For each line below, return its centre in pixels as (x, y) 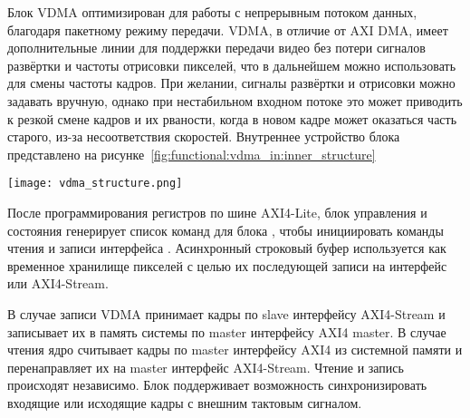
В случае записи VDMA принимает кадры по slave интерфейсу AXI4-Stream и (226, 313)
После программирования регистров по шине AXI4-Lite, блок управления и (217, 212)
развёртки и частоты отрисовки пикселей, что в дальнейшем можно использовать (232, 65)
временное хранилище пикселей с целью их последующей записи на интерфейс (227, 265)
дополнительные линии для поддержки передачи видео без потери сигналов (216, 48)
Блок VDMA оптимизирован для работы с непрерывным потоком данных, (212, 12)
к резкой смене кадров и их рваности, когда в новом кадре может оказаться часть (232, 118)
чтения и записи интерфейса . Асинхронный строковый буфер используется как (227, 248)
